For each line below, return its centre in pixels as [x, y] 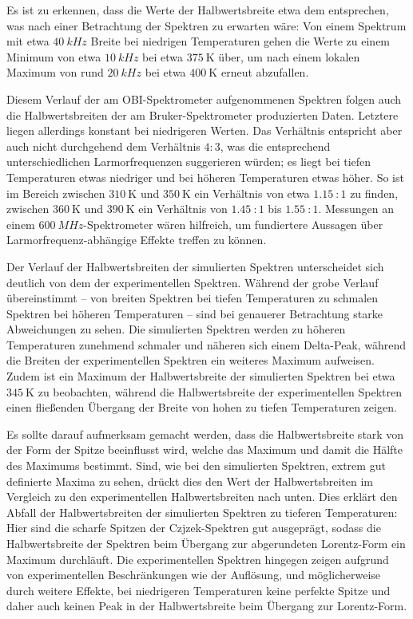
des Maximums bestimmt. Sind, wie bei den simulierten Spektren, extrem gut [196, 465]
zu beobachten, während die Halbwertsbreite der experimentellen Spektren [220, 391]
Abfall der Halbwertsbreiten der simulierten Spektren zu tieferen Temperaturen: [202, 512]
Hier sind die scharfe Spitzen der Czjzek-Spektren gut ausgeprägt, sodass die [194, 528]
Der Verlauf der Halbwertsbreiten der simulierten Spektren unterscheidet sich [195, 266]
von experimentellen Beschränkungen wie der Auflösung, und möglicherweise [194, 575]
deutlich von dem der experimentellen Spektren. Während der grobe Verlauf [193, 282]
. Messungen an [356, 209]
